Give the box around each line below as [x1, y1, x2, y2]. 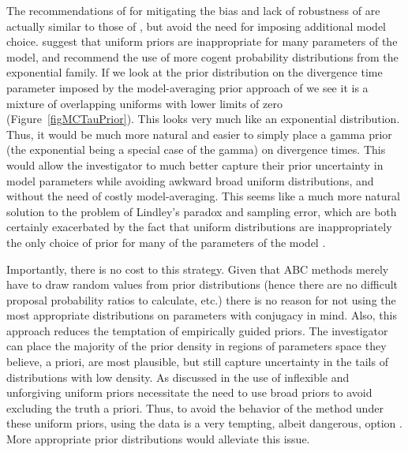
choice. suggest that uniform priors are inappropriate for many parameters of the [6, 33, 398, 50]
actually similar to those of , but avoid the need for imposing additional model [6, 17, 387, 34]
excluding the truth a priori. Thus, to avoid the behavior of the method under [6, 399, 384, 416]
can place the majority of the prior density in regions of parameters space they [6, 338, 387, 354]
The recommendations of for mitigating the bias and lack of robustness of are [6, 2, 380, 18]
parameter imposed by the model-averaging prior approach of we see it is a [6, 79, 369, 95]
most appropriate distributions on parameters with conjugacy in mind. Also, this [6, 307, 397, 323]
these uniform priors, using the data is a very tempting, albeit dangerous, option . [6, 415, 402, 431]
